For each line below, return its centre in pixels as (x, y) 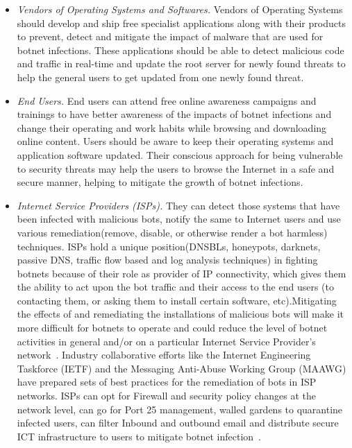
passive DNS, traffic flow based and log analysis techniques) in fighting (167, 260)
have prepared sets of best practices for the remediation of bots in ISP (167, 382)
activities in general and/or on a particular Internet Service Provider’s (166, 341)
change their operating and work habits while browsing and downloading (172, 127)
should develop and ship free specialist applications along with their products (181, 23)
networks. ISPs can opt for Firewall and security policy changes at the (166, 396)
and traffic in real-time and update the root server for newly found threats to (181, 63)
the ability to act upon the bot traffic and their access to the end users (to (175, 287)
